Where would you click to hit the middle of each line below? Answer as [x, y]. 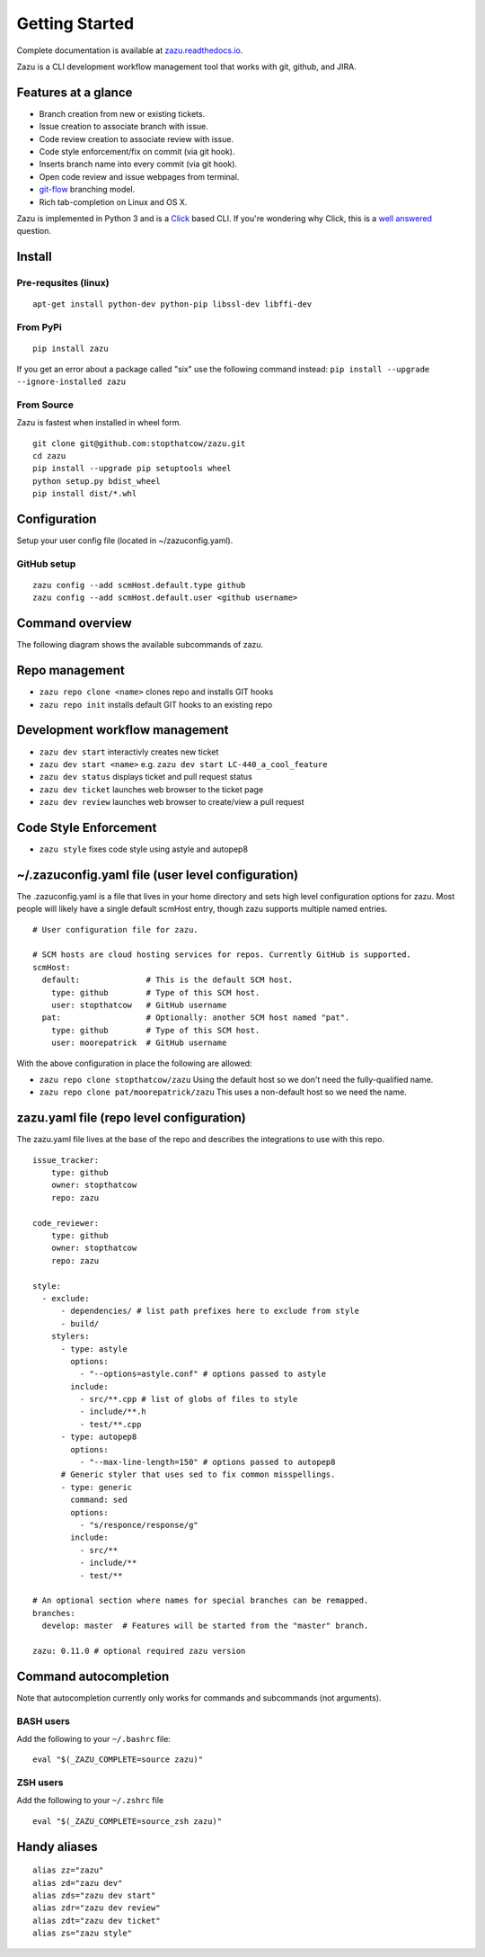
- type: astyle [94, 1349]
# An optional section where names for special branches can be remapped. [201, 1600]
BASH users [44, 1720]
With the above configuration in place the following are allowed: [134, 1063]
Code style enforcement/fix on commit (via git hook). [137, 152]
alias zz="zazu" [68, 1870]
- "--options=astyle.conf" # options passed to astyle [203, 1374]
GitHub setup [46, 564]
